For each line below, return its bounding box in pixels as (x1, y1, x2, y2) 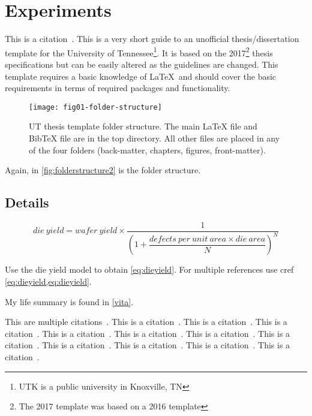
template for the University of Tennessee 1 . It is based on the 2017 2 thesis (5, 44, 273, 59)
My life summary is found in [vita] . (5, 295, 134, 308)
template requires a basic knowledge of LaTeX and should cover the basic (5, 70, 277, 82)
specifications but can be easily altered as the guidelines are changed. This (5, 58, 278, 70)
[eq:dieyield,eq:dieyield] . (5, 275, 92, 287)
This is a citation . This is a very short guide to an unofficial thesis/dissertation (5, 32, 299, 45)
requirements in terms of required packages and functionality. (5, 82, 230, 94)
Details (5, 193, 49, 212)
